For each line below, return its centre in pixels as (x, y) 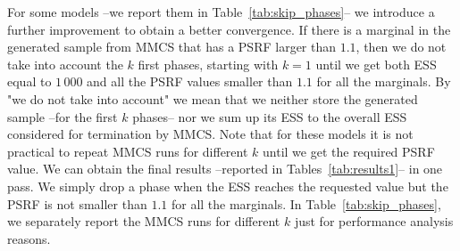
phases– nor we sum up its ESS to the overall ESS (270, 116)
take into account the (65, 64)
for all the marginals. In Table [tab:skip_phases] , (306, 203)
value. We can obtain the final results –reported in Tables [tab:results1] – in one (225, 169)
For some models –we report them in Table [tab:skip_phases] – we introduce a (221, 12)
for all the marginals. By (384, 81)
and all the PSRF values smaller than (190, 81)
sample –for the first (63, 116)
